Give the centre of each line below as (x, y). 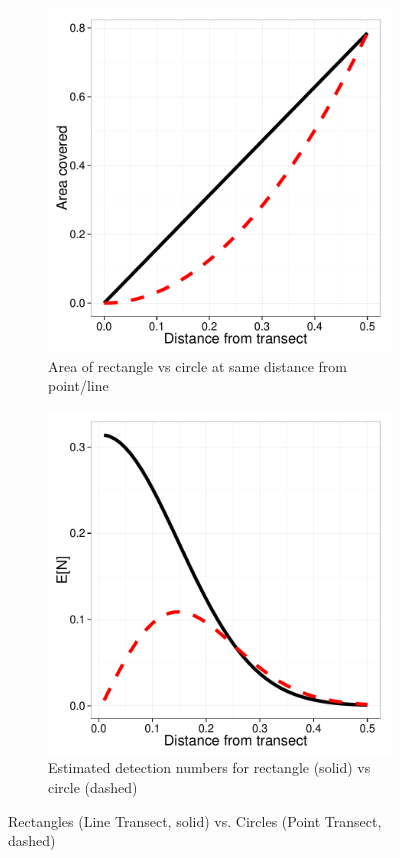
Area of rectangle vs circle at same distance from (197, 365)
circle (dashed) (93, 786)
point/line (78, 385)
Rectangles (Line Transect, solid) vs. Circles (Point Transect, (195, 820)
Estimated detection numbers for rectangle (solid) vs (209, 767)
